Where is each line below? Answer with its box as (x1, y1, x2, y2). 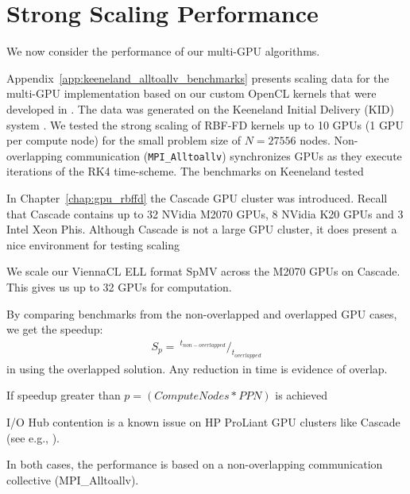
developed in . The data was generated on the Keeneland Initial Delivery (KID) (6, 100, 394, 117)
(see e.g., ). (6, 429, 60, 446)
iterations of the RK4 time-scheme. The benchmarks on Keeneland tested (6, 163, 364, 179)
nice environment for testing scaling (6, 236, 180, 253)
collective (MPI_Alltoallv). (6, 471, 139, 488)
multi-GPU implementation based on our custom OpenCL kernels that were (6, 85, 377, 102)
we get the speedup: (6, 321, 103, 338)
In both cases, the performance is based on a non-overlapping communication (6, 456, 383, 473)
